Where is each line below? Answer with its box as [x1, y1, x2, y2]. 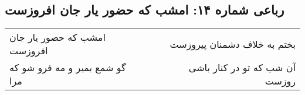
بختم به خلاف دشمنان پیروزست [170, 37, 296, 51]
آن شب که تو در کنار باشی [188, 61, 296, 75]
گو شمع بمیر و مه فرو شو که [9, 61, 126, 75]
